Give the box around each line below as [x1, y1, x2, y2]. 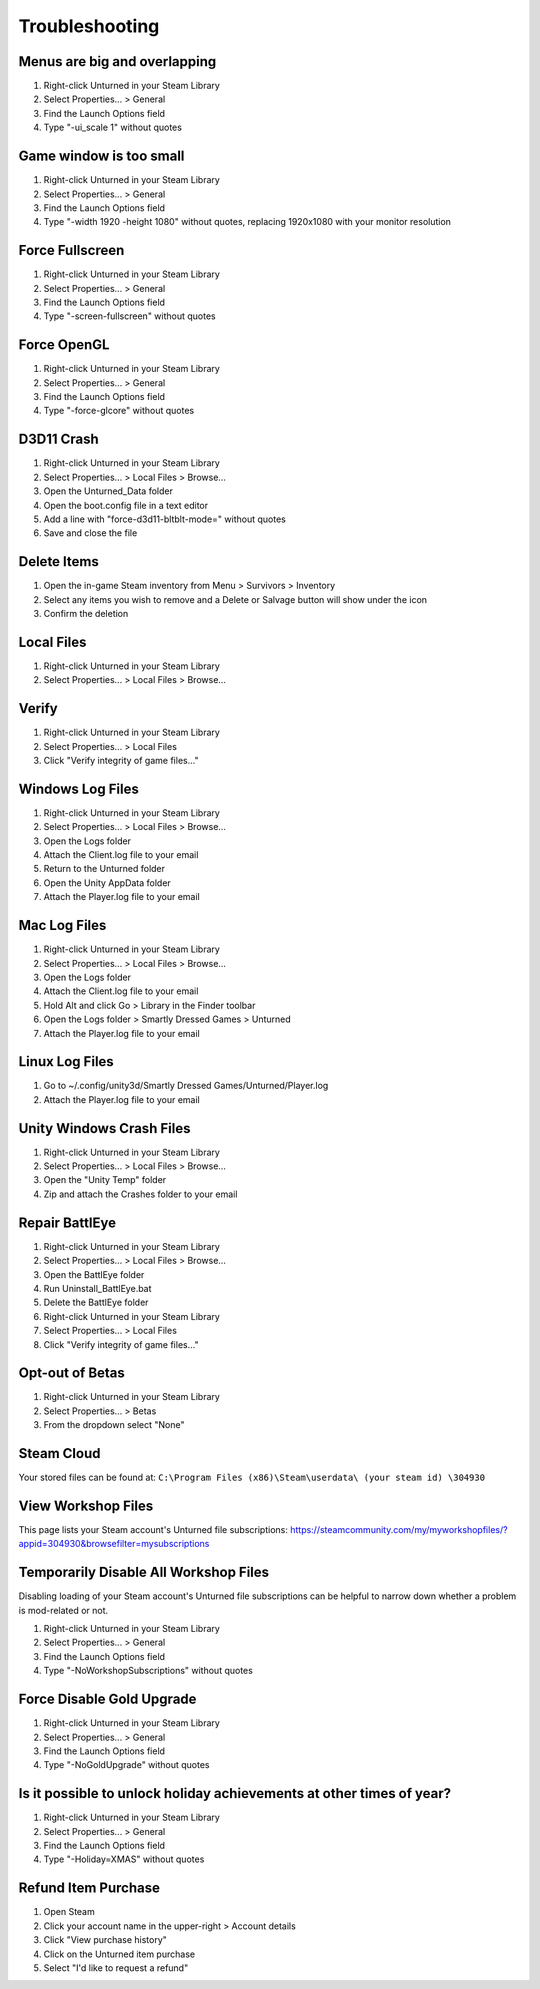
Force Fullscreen [18, 242, 125, 259]
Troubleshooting [18, 15, 160, 37]
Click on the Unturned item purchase [43, 1948, 195, 1960]
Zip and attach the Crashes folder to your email [43, 1188, 238, 1200]
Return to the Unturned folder [43, 863, 165, 875]
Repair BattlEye [18, 1214, 117, 1231]
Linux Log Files [18, 1053, 114, 1070]
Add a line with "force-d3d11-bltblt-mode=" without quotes [43, 513, 287, 525]
